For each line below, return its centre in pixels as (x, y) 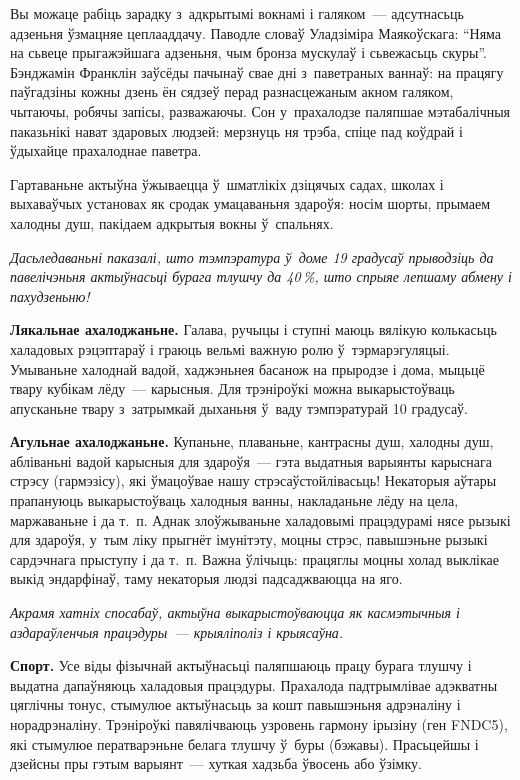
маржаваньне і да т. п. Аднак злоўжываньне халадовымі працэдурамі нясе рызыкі (260, 519)
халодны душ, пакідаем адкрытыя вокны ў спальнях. (172, 222)
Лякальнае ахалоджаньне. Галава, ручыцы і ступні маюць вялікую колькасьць (253, 329)
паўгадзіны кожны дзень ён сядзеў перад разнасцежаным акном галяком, (232, 91)
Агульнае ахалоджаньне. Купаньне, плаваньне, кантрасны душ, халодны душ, (252, 441)
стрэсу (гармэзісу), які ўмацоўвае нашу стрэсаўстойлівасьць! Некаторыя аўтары (253, 480)
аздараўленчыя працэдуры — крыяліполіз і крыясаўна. (177, 631)
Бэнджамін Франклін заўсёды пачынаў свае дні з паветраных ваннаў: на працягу (257, 71)
